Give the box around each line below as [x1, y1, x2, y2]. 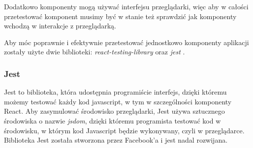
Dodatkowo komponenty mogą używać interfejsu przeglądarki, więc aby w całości [4, 1, 249, 11]
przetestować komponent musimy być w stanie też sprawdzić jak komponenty [4, 11, 237, 21]
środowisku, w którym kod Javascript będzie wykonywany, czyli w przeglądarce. [4, 125, 245, 135]
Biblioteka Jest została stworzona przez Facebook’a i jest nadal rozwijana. [4, 135, 228, 145]
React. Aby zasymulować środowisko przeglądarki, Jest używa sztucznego [4, 106, 225, 116]
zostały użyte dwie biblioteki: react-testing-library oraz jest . [4, 47, 185, 57]
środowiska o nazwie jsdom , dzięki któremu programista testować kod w [4, 115, 221, 125]
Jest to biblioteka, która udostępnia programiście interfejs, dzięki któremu [4, 87, 227, 97]
